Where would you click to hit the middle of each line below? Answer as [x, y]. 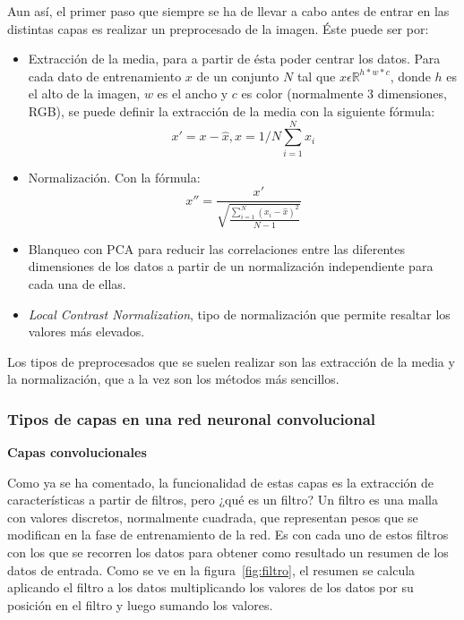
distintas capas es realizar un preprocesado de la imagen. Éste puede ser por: [218, 28]
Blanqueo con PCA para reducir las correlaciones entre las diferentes [216, 248]
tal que [316, 76]
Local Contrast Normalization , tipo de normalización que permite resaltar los [239, 314]
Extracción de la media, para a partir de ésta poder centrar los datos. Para [234, 59]
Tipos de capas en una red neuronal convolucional [192, 418]
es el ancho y [193, 93]
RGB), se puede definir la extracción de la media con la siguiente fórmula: [232, 110]
